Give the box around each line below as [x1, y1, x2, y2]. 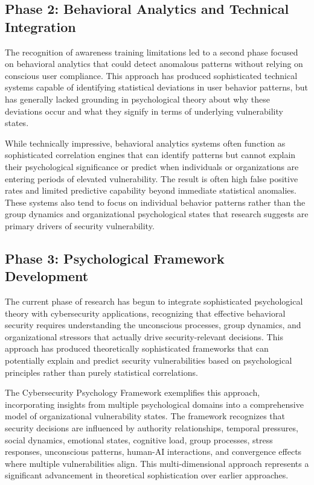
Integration [5, 17, 76, 36]
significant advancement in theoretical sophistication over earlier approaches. [5, 469, 289, 481]
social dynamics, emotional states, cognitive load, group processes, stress [5, 433, 273, 446]
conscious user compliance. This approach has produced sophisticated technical [5, 69, 298, 81]
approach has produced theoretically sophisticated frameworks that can [5, 342, 269, 355]
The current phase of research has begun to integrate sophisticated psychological [5, 295, 303, 308]
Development [5, 267, 89, 285]
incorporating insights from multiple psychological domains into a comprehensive [5, 398, 304, 410]
